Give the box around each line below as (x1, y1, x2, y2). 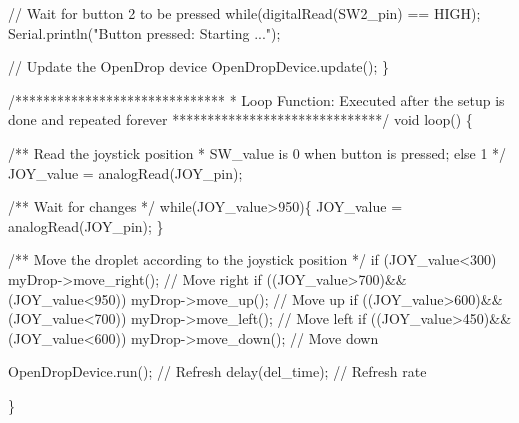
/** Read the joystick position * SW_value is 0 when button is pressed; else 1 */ (8, 142, 507, 163)
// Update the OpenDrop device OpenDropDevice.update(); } (8, 56, 390, 77)
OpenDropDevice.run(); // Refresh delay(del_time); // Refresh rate (8, 361, 427, 382)
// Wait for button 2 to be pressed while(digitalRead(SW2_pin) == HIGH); (8, 3, 481, 23)
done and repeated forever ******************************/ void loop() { (8, 109, 473, 130)
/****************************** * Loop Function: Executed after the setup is (8, 89, 505, 110)
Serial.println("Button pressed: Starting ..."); (8, 22, 281, 43)
